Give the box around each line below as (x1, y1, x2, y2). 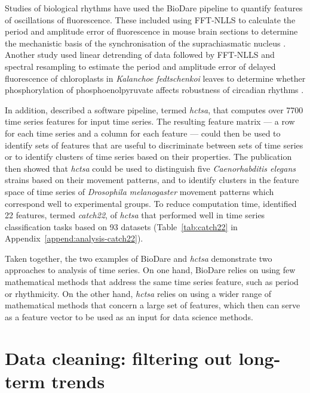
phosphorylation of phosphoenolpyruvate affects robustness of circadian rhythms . (5, 83, 304, 96)
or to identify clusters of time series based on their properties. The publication (5, 150, 292, 163)
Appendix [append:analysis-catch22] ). (5, 232, 143, 245)
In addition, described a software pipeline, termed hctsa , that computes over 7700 (5, 103, 303, 116)
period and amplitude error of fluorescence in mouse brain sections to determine (5, 25, 298, 38)
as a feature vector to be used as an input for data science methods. (5, 310, 253, 323)
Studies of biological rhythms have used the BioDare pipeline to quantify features (5, 2, 303, 14)
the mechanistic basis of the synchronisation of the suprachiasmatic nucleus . (5, 36, 286, 49)
